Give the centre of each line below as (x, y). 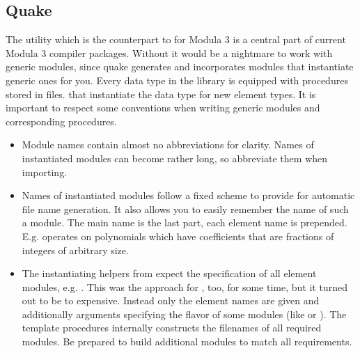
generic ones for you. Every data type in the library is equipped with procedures (177, 80)
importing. (45, 172)
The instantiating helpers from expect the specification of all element (169, 273)
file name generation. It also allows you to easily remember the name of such (185, 209)
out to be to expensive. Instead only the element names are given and (171, 300)
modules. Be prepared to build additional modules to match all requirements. (187, 342)
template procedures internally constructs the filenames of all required (172, 328)
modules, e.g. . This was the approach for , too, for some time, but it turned (185, 287)
